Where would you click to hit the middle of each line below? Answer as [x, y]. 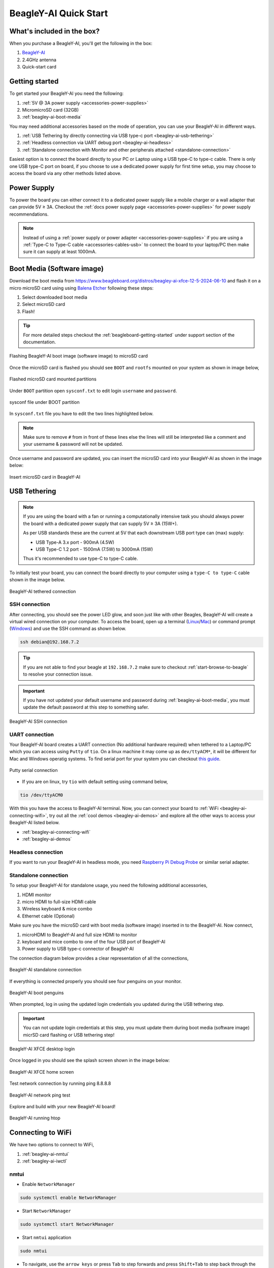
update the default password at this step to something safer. [86, 707]
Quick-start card [39, 67]
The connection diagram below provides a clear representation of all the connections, [99, 958]
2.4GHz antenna [39, 60]
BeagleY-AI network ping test [40, 1095]
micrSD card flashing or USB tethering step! [69, 1035]
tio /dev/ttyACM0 [42, 795]
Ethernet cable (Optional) [48, 916]
